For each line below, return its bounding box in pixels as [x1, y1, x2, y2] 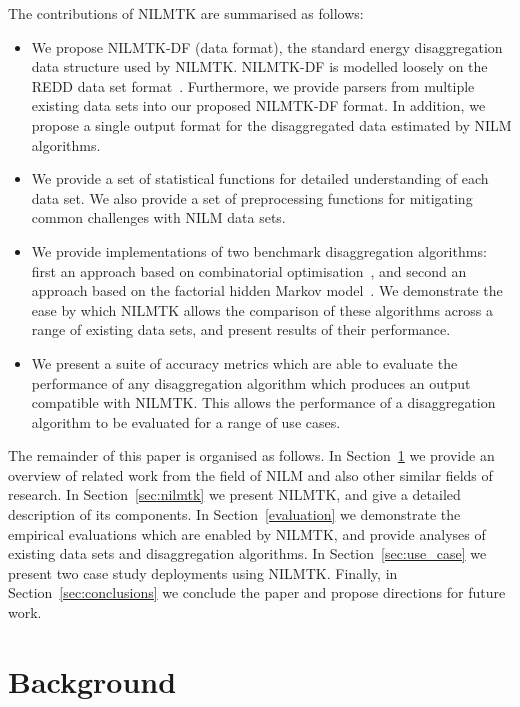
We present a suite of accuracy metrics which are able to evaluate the [31, 352, 458, 373]
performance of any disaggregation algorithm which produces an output [31, 372, 471, 393]
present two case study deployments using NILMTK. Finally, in [8, 562, 398, 583]
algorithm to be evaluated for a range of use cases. [31, 411, 341, 432]
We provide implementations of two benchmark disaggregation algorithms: [31, 240, 487, 261]
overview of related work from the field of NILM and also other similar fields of [8, 464, 493, 485]
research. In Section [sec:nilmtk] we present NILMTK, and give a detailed [8, 484, 461, 505]
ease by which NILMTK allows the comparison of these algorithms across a [31, 299, 494, 320]
